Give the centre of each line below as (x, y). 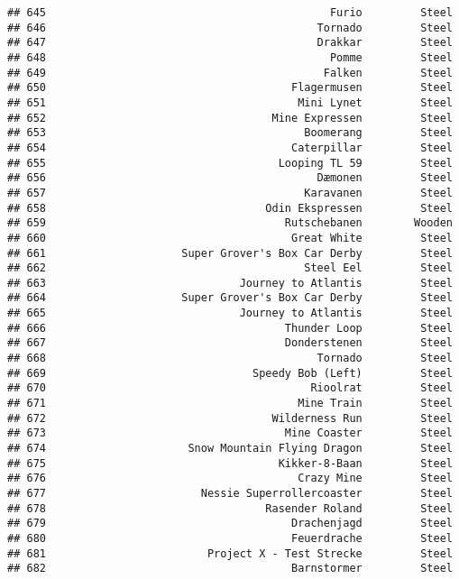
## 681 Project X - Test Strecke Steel (230, 553)
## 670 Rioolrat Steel (230, 388)
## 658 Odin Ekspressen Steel (230, 208)
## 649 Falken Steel (230, 73)
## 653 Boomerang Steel (230, 133)
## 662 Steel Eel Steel (230, 268)
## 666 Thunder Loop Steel (230, 328)
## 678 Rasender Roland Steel (230, 508)
